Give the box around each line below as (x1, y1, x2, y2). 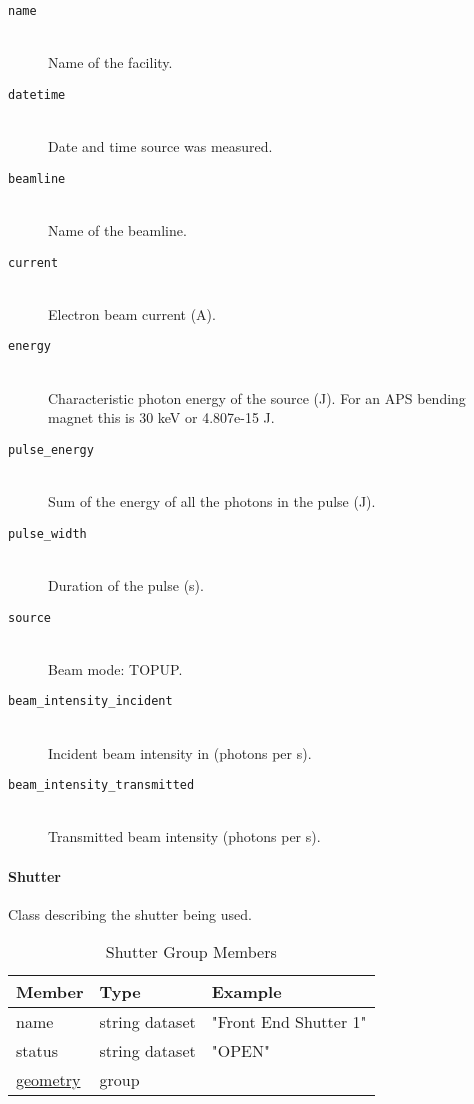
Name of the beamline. (48, 219, 187, 240)
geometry (16, 1068, 81, 1092)
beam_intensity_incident (8, 694, 173, 709)
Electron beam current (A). (48, 303, 216, 324)
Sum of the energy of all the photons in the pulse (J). (48, 491, 376, 512)
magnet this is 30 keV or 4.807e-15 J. (48, 407, 275, 428)
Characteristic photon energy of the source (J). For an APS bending (48, 387, 466, 408)
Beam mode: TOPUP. (48, 658, 183, 679)
